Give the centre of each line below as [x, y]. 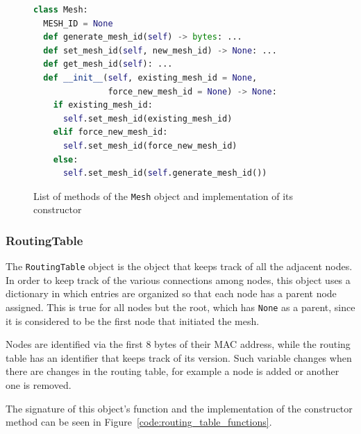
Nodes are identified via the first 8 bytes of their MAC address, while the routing [178, 344]
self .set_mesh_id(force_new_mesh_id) [150, 145]
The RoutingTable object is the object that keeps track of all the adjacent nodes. [179, 266]
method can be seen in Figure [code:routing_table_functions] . [139, 422]
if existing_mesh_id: [103, 105]
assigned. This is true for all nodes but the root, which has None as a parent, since [180, 307]
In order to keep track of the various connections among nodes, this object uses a [178, 279]
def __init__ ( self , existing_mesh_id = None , [150, 77]
